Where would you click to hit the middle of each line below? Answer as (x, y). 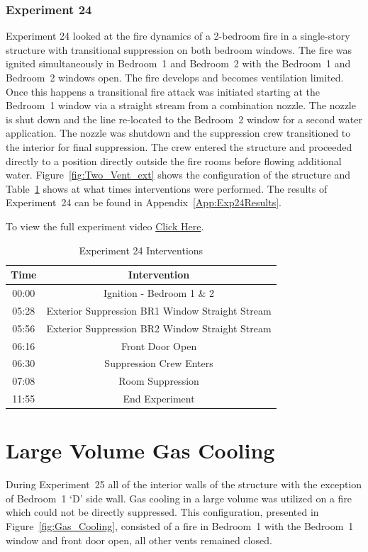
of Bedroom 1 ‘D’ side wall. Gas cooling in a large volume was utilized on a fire (179, 498)
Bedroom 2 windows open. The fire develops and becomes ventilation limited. (175, 77)
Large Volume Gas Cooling (140, 450)
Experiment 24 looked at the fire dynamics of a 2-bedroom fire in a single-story (178, 36)
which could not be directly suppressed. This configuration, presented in (162, 512)
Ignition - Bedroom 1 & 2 (159, 292)
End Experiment (159, 399)
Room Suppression (159, 381)
